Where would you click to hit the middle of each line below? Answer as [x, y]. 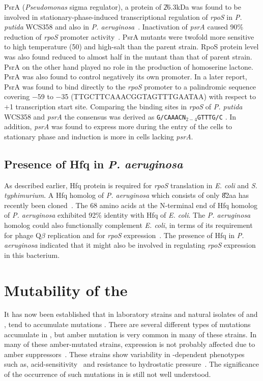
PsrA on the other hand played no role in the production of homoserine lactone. [129, 66]
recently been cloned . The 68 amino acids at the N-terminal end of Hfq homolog [131, 205]
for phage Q [23, 235]
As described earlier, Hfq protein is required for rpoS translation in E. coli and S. [131, 185]
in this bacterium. [32, 255]
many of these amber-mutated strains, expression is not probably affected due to [130, 344]
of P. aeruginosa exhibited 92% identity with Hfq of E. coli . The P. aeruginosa [127, 215]
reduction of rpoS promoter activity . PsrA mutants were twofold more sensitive [129, 36]
